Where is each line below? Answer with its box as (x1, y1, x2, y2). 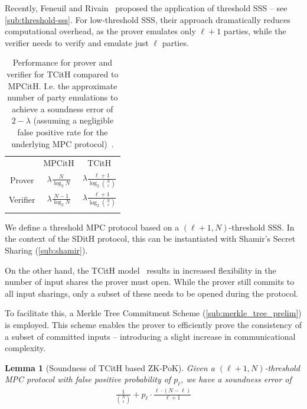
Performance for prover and (12, 56, 113, 69)
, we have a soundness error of (181, 373, 292, 385)
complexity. (5, 342, 46, 354)
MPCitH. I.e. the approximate (8, 79, 117, 92)
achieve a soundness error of (12, 102, 113, 115)
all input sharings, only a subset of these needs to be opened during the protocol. (5, 287, 299, 299)
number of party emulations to (7, 91, 118, 103)
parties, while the (223, 25, 286, 37)
